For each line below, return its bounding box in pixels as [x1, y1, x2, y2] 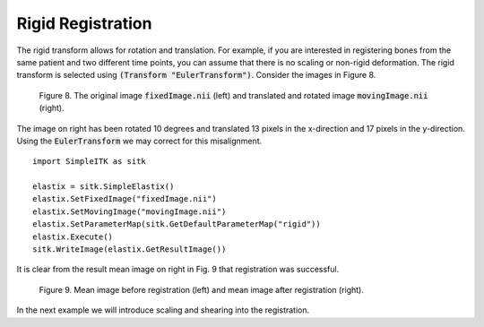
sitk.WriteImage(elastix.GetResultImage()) [32, 245, 227, 254]
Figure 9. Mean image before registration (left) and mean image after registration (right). [39, 284, 365, 295]
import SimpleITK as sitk [32, 157, 147, 167]
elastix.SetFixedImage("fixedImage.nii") [32, 194, 217, 204]
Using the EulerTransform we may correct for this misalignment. [16, 135, 263, 146]
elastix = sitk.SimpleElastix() [32, 182, 175, 192]
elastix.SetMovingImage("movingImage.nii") [32, 206, 227, 217]
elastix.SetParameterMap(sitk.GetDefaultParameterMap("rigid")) [32, 219, 322, 229]
